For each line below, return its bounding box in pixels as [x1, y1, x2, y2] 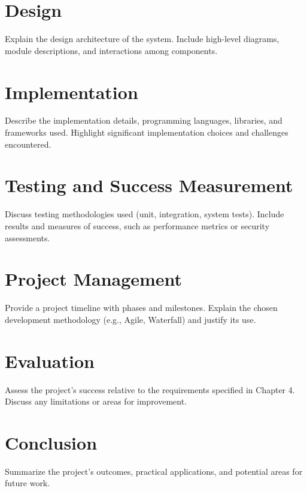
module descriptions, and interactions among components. [5, 44, 218, 56]
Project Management [5, 267, 183, 291]
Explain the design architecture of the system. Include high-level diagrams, [5, 32, 279, 45]
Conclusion [5, 430, 98, 454]
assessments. [5, 231, 50, 244]
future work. [5, 477, 50, 489]
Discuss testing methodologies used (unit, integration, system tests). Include [5, 208, 284, 220]
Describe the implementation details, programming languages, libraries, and [5, 114, 282, 127]
